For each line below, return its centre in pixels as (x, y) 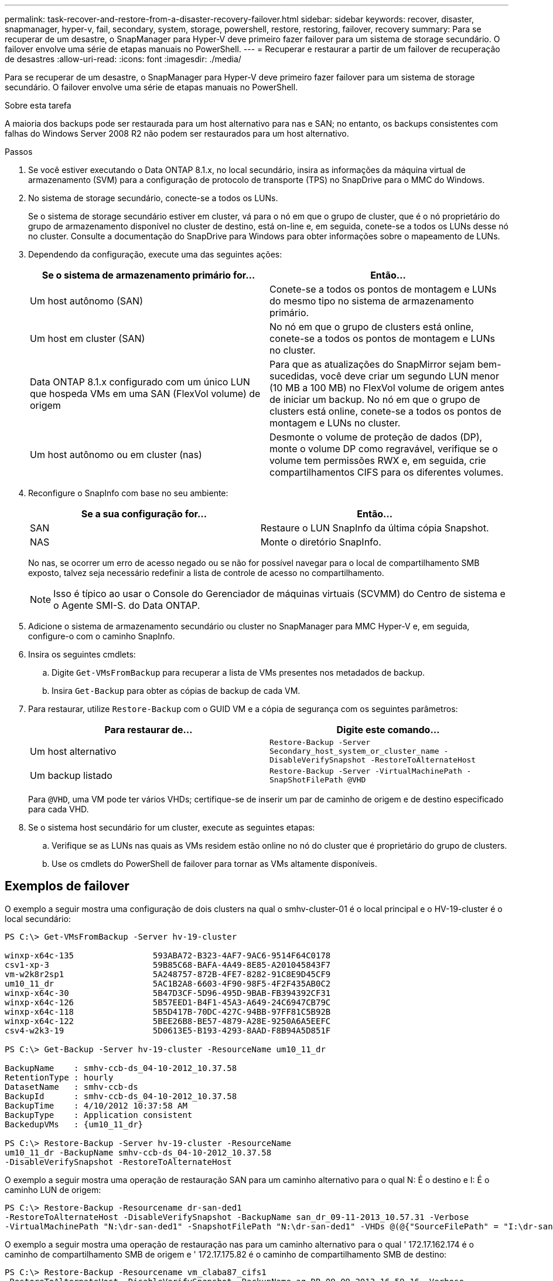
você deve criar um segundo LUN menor (409, 376)
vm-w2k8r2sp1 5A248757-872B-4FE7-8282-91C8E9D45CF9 (168, 974)
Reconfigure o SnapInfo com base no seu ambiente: (128, 493)
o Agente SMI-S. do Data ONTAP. (127, 605)
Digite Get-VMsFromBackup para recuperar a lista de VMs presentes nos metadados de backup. (238, 672)
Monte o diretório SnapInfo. (321, 542)
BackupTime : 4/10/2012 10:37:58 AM (96, 1105)
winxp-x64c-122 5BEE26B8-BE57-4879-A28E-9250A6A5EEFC (168, 1021)
